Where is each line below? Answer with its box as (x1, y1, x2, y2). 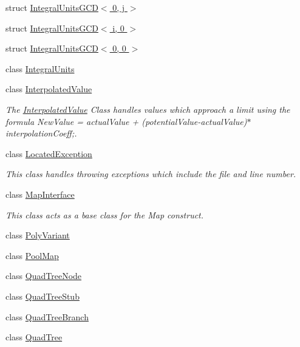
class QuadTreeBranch (5, 310, 89, 323)
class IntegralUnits (5, 62, 75, 75)
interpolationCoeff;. (5, 127, 77, 140)
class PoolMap (5, 249, 59, 261)
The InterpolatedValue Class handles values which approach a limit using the (5, 103, 290, 115)
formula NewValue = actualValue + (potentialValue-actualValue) (5, 115, 247, 127)
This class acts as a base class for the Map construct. (5, 208, 204, 221)
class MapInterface (5, 187, 75, 200)
